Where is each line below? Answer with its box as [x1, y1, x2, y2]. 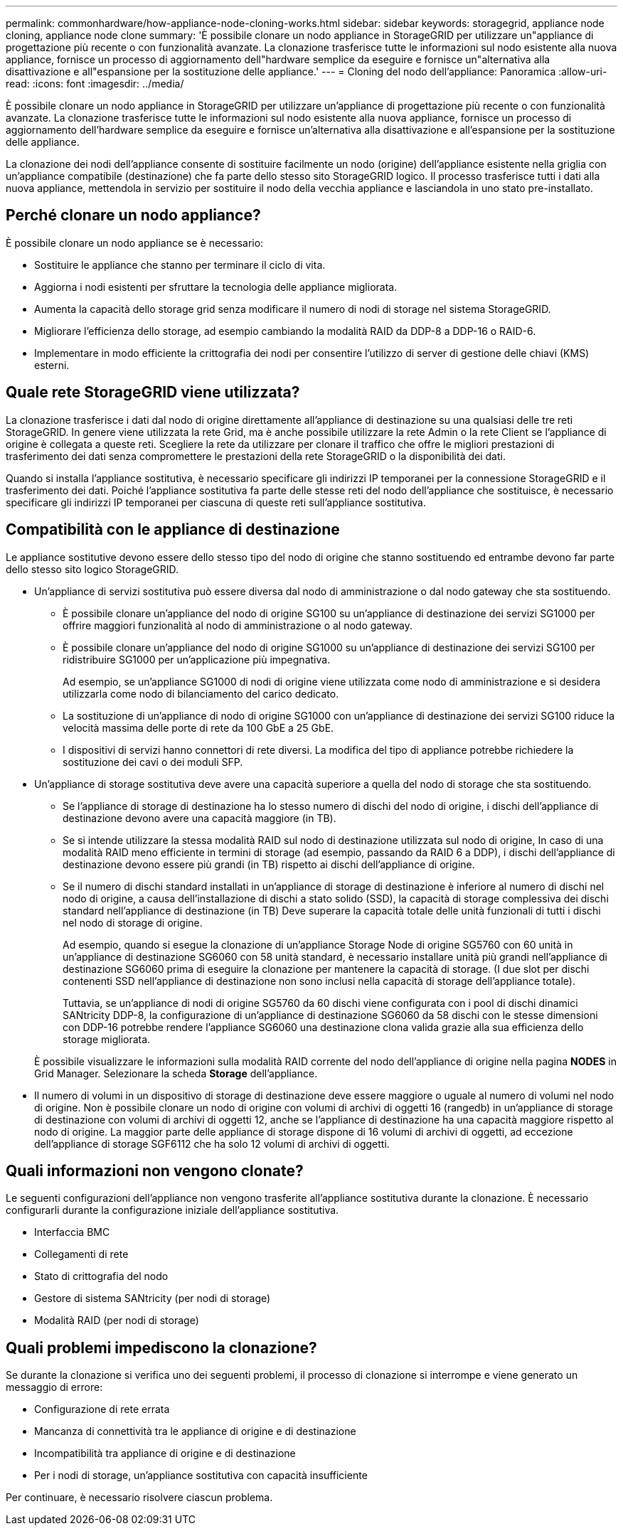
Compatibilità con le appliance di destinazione [6, 521, 340, 539]
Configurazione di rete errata [34, 1403, 170, 1416]
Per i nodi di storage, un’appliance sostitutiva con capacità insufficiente [34, 1469, 368, 1482]
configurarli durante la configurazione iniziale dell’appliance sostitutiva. [6, 1204, 339, 1217]
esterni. [34, 358, 70, 371]
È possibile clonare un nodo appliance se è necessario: [6, 236, 264, 249]
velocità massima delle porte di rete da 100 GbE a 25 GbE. [63, 721, 334, 734]
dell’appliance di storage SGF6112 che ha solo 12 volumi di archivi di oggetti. [34, 1137, 390, 1150]
